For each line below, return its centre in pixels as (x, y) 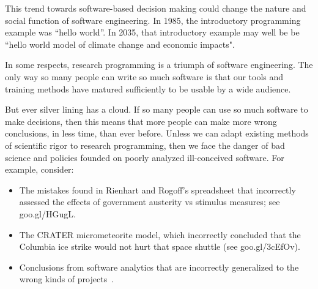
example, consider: (39, 169)
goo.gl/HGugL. (47, 213)
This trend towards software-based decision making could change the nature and (156, 8)
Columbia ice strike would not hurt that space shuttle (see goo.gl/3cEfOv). (160, 246)
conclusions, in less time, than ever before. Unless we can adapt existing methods (157, 133)
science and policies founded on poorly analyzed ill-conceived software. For (145, 157)
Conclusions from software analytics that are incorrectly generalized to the (159, 267)
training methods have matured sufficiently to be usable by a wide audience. (148, 88)
